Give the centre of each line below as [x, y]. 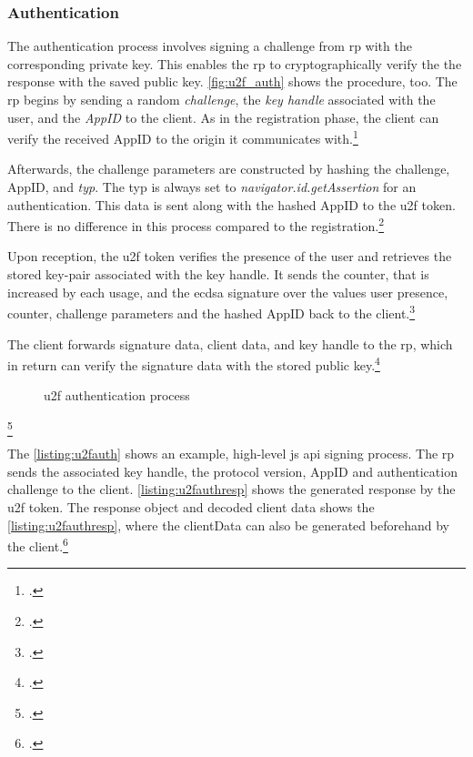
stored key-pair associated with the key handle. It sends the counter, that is [218, 274]
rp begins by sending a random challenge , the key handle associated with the [221, 99]
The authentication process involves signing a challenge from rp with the [210, 46]
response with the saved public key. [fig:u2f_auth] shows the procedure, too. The [232, 81]
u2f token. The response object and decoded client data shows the [191, 507]
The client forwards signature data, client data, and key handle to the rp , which [230, 343]
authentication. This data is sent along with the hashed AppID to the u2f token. [231, 204]
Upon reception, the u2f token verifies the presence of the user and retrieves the [230, 256]
